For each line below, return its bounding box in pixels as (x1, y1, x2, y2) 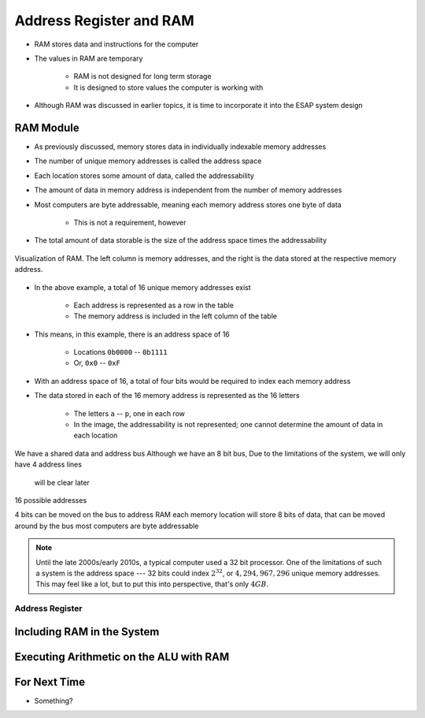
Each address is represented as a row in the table (73, 300, 234, 310)
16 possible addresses (14, 496, 87, 504)
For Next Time (14, 675, 86, 689)
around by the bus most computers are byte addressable (14, 521, 199, 530)
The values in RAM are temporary (34, 54, 143, 63)
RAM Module (14, 121, 79, 134)
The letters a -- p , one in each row (73, 408, 185, 418)
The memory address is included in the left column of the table (73, 311, 277, 321)
